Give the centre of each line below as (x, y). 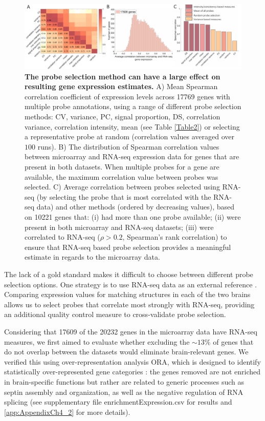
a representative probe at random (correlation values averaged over (129, 136)
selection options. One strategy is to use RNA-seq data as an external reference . (130, 284)
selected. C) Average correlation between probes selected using (122, 187)
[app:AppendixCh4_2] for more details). (67, 412)
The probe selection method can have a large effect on (123, 76)
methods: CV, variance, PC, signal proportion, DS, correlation (123, 117)
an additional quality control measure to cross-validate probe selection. (115, 314)
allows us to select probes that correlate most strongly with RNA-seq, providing (129, 304)
